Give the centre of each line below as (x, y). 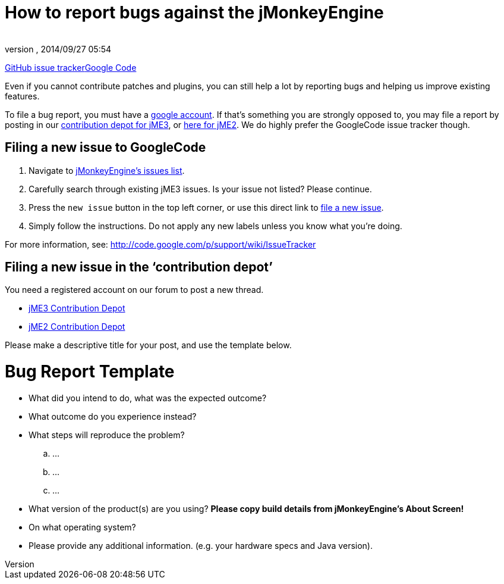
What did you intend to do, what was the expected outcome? (148, 398)
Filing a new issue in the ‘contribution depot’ (139, 267)
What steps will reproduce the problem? (107, 435)
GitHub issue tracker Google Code (71, 67)
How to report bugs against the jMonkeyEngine (194, 13)
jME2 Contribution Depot (77, 327)
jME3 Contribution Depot (77, 308)
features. (22, 96)
